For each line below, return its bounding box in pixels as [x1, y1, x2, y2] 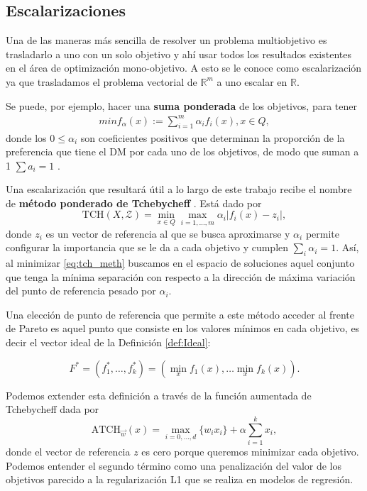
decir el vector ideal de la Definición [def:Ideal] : [6, 335, 211, 350]
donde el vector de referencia [6, 443, 131, 458]
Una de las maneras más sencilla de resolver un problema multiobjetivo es [6, 33, 327, 48]
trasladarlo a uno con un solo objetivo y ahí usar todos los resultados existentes [6, 46, 351, 61]
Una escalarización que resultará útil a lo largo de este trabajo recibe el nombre [6, 182, 352, 197]
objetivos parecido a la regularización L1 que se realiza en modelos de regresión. [6, 472, 354, 487]
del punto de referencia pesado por [6, 283, 156, 298]
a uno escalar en [217, 74, 287, 89]
